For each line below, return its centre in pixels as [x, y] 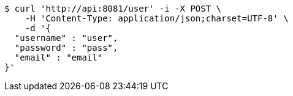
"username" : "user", [66, 38]
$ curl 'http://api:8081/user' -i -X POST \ [113, 9]
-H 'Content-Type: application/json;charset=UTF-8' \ [157, 18]
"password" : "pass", [66, 48]
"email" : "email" [59, 57]
